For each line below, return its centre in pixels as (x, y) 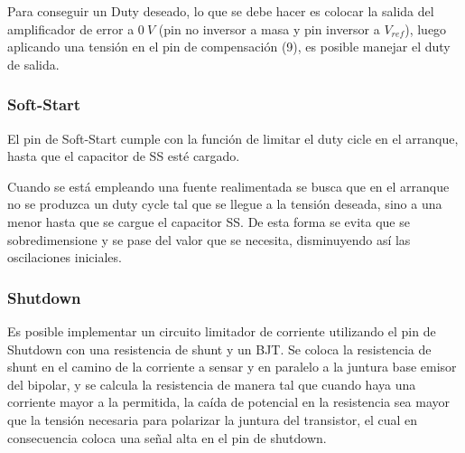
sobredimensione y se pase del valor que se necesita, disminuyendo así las (209, 239)
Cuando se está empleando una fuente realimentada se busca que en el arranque (228, 186)
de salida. (33, 64)
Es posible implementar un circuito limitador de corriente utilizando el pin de (222, 330)
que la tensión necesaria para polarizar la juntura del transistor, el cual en (213, 419)
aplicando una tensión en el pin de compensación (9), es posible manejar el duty (229, 47)
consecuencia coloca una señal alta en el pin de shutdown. (167, 437)
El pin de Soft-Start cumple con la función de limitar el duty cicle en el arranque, (233, 138)
